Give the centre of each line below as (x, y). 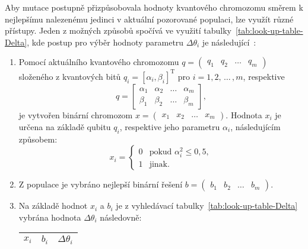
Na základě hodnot (53, 206)
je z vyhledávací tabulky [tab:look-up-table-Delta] (207, 206)
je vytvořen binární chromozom (76, 114)
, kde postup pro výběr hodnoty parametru (105, 42)
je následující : (229, 42)
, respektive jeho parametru (170, 126)
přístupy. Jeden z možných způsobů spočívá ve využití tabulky (118, 30)
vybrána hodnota (50, 217)
